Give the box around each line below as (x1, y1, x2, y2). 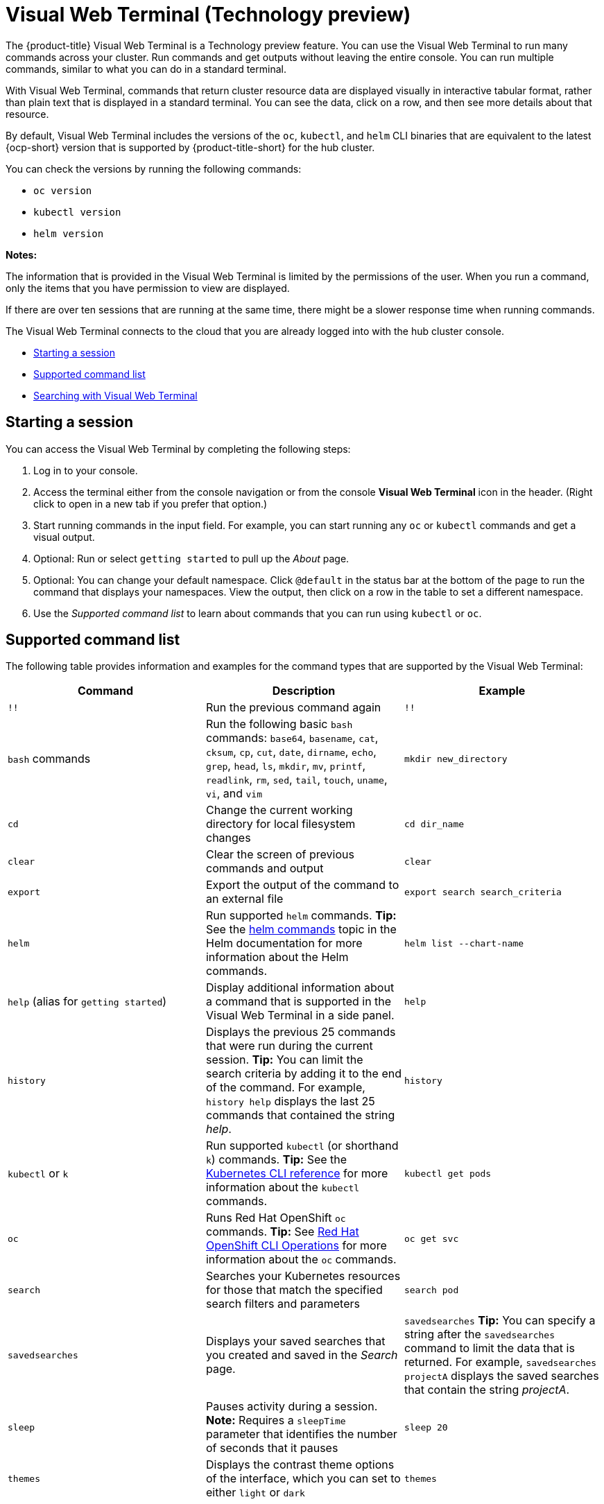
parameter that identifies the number (205, 1427, 397, 1442)
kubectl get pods (404, 1168, 492, 1179)
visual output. (33, 530, 95, 543)
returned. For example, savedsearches (404, 1355, 597, 1369)
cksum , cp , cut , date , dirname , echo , (205, 745, 377, 759)
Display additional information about (205, 980, 395, 995)
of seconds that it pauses (205, 1441, 338, 1455)
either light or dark (205, 1485, 305, 1500)
